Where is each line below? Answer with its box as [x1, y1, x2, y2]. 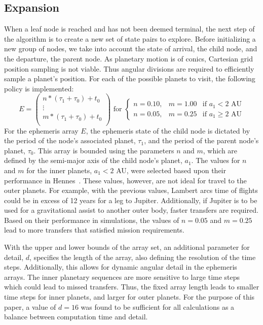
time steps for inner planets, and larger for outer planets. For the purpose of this [4, 291, 255, 302]
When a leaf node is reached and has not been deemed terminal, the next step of [4, 23, 255, 34]
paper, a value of [4, 301, 56, 312]
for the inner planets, [26, 165, 92, 175]
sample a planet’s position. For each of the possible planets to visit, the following [4, 73, 255, 84]
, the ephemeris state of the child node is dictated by [86, 125, 250, 136]
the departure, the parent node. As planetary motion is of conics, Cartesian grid [4, 53, 253, 63]
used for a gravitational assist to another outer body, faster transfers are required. [4, 205, 258, 215]
